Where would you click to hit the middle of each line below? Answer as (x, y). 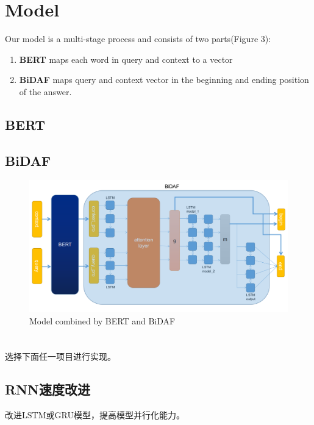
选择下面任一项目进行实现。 (60, 356)
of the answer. (45, 91)
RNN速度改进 (48, 389)
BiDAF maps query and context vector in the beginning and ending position (164, 80)
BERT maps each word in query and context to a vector (126, 59)
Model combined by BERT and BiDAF (102, 320)
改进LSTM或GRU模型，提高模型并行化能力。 (95, 415)
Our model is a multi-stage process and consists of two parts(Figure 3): (138, 39)
